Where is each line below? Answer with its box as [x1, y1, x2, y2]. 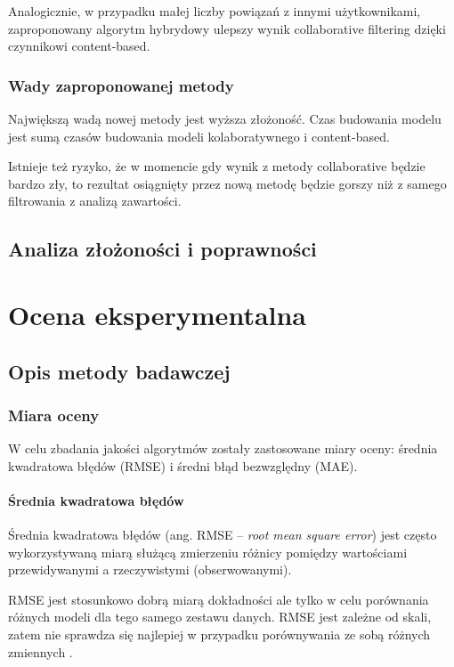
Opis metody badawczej [8, 357, 231, 385]
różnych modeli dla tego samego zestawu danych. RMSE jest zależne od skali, [8, 607, 432, 626]
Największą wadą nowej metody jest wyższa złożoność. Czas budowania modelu [8, 110, 442, 127]
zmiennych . [8, 642, 73, 661]
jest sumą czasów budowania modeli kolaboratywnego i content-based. [8, 126, 390, 145]
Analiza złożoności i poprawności [8, 235, 317, 263]
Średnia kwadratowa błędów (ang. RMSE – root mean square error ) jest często [8, 525, 437, 544]
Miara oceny [8, 403, 100, 426]
